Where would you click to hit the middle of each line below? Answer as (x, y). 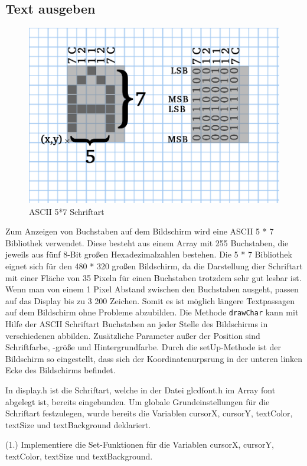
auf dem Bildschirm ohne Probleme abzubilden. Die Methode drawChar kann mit (152, 312)
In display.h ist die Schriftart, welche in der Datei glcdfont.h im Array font (141, 390)
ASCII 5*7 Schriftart (67, 211)
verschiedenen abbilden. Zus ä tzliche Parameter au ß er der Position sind (133, 335)
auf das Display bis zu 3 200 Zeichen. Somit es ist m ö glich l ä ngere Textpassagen (150, 300)
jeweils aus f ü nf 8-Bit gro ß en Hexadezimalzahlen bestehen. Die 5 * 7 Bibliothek (149, 254)
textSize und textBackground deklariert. (78, 424)
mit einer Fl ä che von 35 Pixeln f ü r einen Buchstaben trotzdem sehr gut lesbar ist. (153, 277)
